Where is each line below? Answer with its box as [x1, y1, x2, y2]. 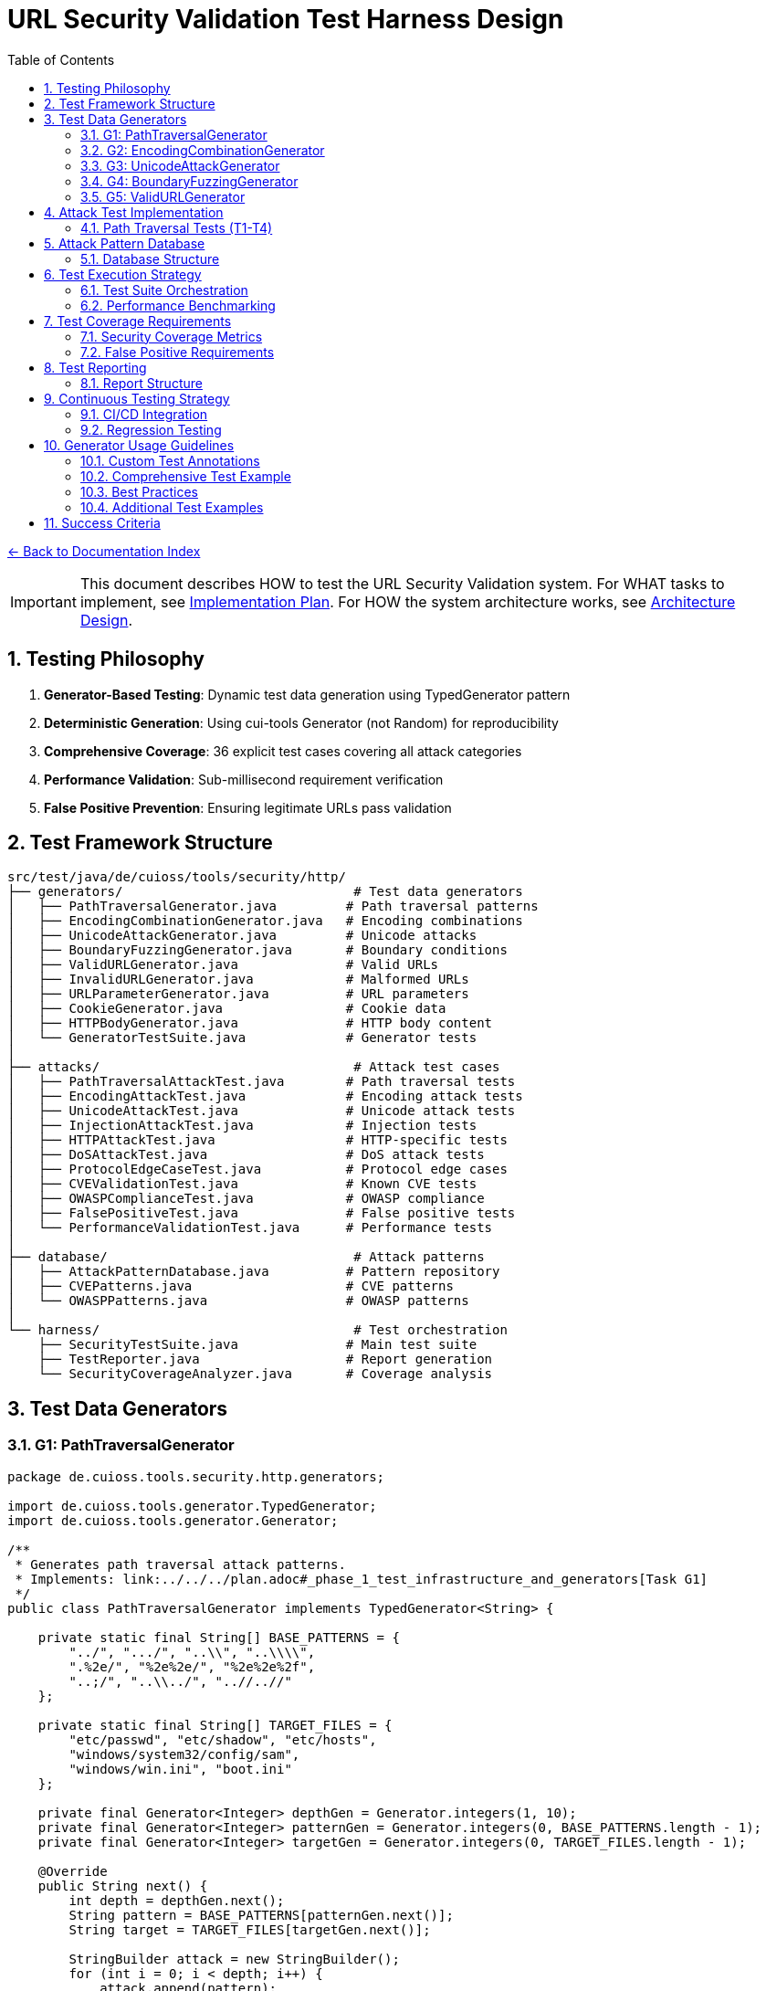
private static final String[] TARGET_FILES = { [37, 1717, 393, 1733]
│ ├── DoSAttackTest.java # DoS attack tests [7, 1147, 485, 1163]
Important [10, 592, 77, 611]
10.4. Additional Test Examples [80, 499, 264, 515]
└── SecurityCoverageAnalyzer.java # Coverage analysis [37, 1366, 493, 1382]
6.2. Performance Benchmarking [80, 297, 276, 313]
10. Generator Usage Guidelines [44, 437, 235, 453]
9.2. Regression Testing [80, 421, 222, 437]
